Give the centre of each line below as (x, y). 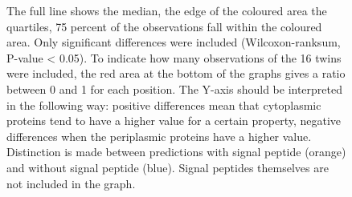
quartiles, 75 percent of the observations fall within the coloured (164, 26)
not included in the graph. (71, 183)
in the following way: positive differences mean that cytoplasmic (164, 105)
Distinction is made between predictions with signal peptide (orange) (176, 152)
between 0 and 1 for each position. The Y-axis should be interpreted (175, 88)
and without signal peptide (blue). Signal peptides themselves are (168, 167)
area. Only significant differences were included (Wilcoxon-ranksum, (174, 42)
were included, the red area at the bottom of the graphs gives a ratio (176, 73)
